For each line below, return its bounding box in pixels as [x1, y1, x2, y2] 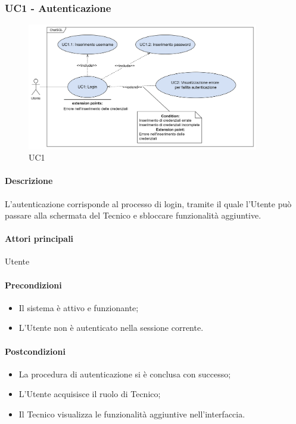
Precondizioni [5, 278, 62, 291]
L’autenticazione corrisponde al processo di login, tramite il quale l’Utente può [5, 197, 292, 210]
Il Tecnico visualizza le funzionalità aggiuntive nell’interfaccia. [18, 408, 245, 420]
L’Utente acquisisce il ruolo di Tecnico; [18, 388, 161, 400]
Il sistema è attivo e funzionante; [18, 301, 139, 314]
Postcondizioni [5, 345, 66, 357]
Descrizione [5, 174, 53, 187]
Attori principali [5, 232, 74, 245]
